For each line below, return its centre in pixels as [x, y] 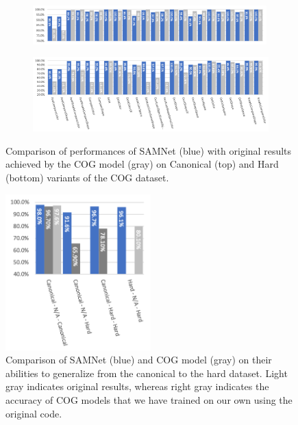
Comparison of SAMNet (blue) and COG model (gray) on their [139, 360]
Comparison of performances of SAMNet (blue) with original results [149, 150]
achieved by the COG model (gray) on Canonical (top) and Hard [142, 164]
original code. [34, 413]
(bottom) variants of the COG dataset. [87, 178]
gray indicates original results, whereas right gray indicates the [137, 386]
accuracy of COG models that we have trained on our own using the [149, 399]
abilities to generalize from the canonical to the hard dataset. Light [147, 373]
